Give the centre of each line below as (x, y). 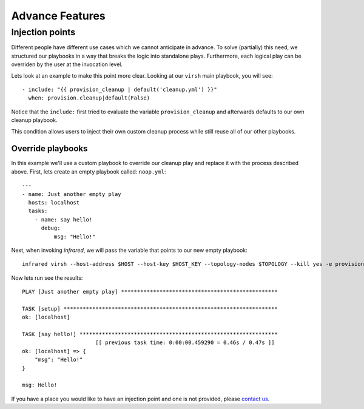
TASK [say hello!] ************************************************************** (150, 334)
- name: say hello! (63, 219)
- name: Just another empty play (72, 194)
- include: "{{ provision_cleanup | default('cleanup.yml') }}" (120, 89)
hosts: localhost (54, 202)
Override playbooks (49, 149)
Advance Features (58, 16)
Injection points (43, 32)
